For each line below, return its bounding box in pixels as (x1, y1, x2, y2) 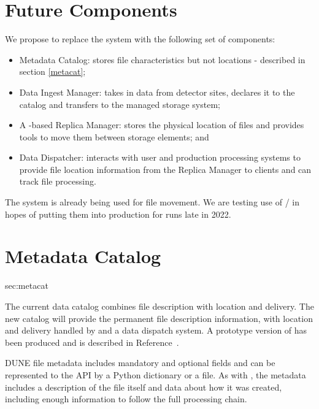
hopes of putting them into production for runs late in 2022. (5, 207, 231, 220)
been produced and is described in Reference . (5, 335, 179, 348)
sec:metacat (5, 279, 48, 292)
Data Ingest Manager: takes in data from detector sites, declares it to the (19, 85, 295, 98)
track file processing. (19, 175, 96, 188)
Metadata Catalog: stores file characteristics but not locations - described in (19, 53, 306, 66)
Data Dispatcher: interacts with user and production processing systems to (19, 151, 301, 164)
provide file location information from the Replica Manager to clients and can (19, 162, 312, 175)
